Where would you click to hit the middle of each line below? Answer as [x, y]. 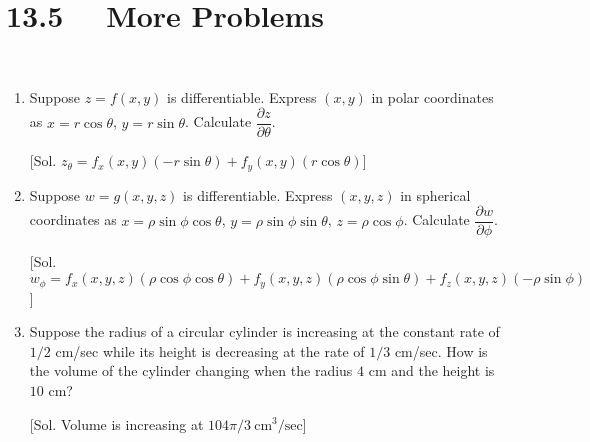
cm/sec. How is [441, 350]
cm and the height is [431, 370]
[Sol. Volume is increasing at [116, 423]
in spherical [435, 194]
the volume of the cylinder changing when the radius [191, 370]
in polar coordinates [432, 96]
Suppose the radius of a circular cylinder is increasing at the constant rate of [264, 331]
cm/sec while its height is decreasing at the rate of [210, 350]
